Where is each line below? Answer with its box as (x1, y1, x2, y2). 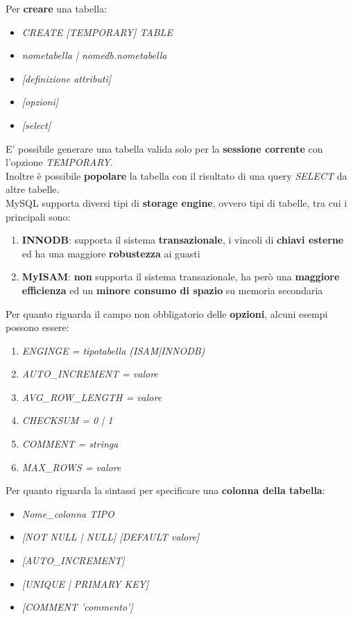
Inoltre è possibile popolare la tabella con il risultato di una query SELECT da (6, 168, 347, 183)
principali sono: (6, 209, 71, 223)
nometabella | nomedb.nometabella (21, 48, 167, 62)
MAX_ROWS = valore (21, 459, 121, 474)
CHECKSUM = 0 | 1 (21, 413, 113, 427)
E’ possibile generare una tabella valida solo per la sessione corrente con (6, 141, 323, 155)
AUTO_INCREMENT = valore (21, 366, 158, 381)
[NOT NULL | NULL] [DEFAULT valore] (21, 529, 200, 544)
